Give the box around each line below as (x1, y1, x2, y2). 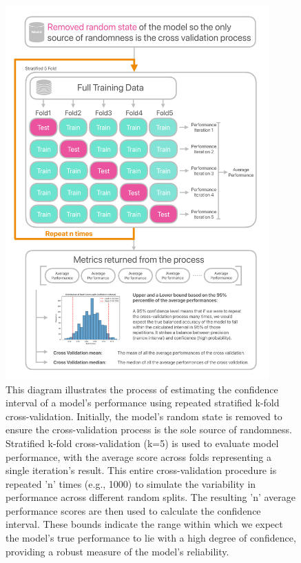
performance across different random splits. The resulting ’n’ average (6, 490, 296, 504)
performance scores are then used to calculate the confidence (6, 503, 261, 517)
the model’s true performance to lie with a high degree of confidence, (6, 531, 296, 545)
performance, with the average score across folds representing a (6, 449, 272, 464)
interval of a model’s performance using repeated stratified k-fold (6, 395, 280, 410)
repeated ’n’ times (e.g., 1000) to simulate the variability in (6, 476, 256, 491)
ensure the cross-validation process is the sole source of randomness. (6, 422, 292, 437)
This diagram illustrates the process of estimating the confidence (6, 382, 278, 396)
